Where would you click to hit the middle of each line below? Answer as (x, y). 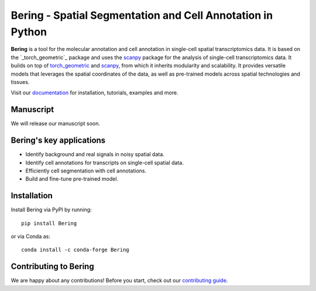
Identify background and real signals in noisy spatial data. (95, 154)
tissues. (20, 82)
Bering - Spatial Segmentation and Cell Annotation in (142, 15)
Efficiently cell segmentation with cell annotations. (86, 171)
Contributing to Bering (52, 267)
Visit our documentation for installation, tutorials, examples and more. (95, 93)
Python (29, 32)
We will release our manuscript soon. (56, 124)
